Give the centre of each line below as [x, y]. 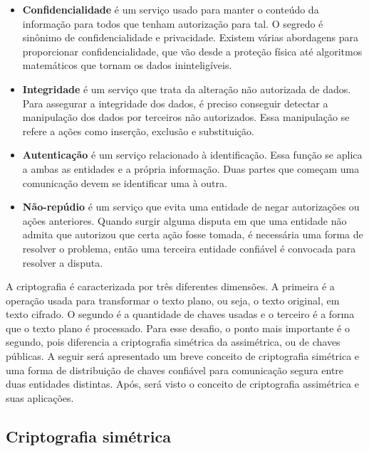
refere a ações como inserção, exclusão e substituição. [138, 131]
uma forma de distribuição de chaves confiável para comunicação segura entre [175, 370]
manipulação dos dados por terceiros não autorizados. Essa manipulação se [186, 117]
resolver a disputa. [63, 262]
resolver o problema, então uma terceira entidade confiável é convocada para [189, 248]
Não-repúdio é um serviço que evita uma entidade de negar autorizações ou [191, 207]
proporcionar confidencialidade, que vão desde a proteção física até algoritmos [192, 51]
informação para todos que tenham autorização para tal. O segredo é [173, 23]
